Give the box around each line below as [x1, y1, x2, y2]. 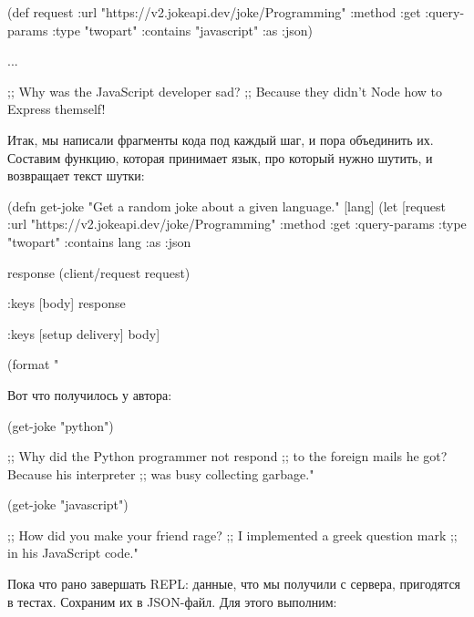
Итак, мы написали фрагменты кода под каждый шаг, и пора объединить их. [7, 129, 434, 149]
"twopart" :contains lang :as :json [7, 231, 191, 251]
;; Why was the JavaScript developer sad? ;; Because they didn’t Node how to [7, 81, 443, 100]
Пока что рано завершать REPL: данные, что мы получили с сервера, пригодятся [7, 574, 461, 593]
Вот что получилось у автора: [7, 385, 172, 404]
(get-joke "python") [7, 416, 114, 435]
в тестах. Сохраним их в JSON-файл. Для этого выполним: [7, 591, 337, 611]
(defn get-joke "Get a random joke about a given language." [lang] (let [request [7, 196, 446, 215]
